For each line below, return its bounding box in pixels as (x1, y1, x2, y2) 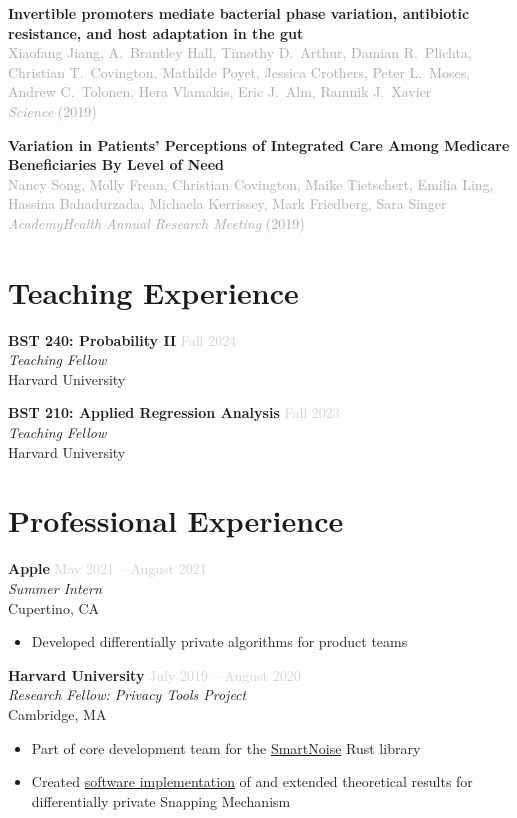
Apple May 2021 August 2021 (8, 558, 207, 579)
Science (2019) (8, 100, 97, 121)
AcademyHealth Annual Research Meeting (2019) (8, 212, 305, 233)
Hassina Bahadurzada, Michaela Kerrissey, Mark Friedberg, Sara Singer (8, 193, 447, 214)
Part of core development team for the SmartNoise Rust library (31, 737, 421, 758)
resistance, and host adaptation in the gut (8, 22, 304, 43)
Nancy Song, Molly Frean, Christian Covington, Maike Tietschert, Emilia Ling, (8, 173, 494, 194)
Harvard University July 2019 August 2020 (8, 664, 301, 685)
